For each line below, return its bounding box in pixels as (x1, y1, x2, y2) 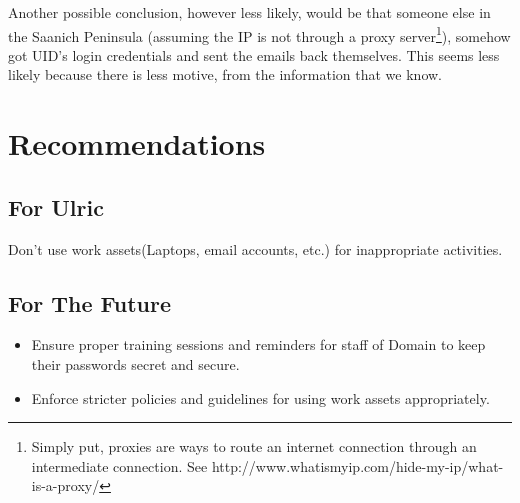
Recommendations (8, 123, 266, 164)
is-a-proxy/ (31, 475, 100, 496)
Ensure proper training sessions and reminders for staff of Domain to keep (31, 334, 486, 355)
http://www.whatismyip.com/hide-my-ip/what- (211, 455, 504, 476)
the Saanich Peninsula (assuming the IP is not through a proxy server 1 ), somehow (8, 22, 511, 46)
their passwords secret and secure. (31, 354, 240, 374)
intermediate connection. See (31, 455, 208, 476)
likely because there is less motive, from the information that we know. (8, 64, 442, 85)
